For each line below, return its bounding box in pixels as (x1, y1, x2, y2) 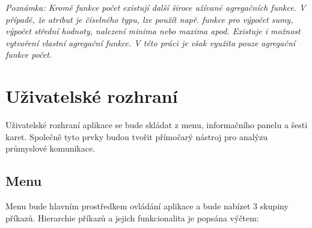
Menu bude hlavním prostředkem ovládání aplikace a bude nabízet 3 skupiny (5, 200, 289, 212)
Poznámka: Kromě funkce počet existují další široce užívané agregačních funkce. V (5, 1, 306, 13)
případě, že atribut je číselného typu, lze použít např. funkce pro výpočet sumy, (5, 13, 293, 25)
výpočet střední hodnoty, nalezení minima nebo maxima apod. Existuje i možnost (5, 25, 301, 37)
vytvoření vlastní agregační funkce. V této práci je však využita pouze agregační (5, 36, 296, 49)
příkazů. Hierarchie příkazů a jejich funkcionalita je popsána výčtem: (5, 211, 259, 224)
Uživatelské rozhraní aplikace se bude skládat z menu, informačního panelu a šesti (5, 119, 308, 131)
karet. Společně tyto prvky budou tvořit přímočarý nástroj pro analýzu (5, 130, 268, 143)
